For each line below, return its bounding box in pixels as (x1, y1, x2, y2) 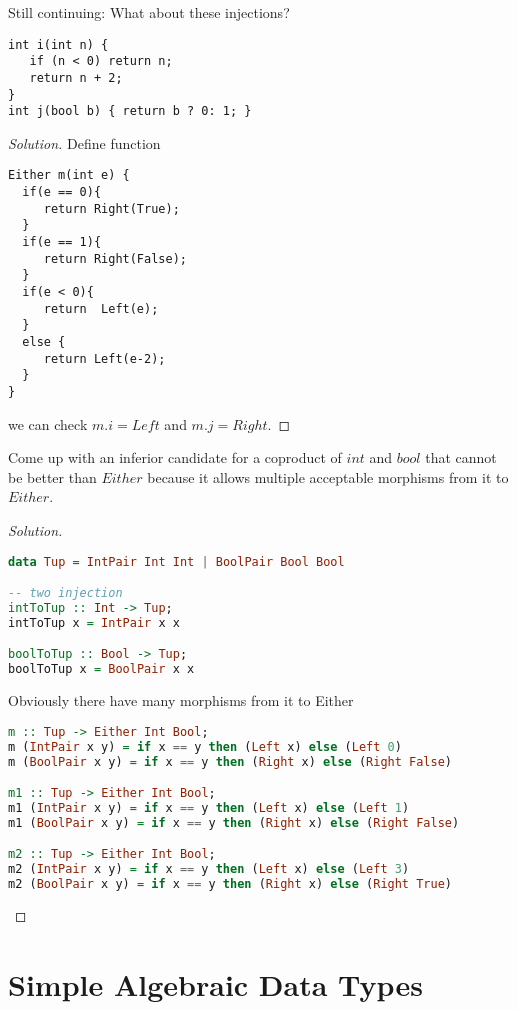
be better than (8, 466, 97, 487)
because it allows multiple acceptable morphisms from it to (147, 466, 509, 487)
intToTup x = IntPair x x (8, 615, 180, 630)
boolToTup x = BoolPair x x (8, 662, 195, 677)
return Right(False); (43, 251, 187, 266)
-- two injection (8, 586, 123, 601)
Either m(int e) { (8, 168, 130, 183)
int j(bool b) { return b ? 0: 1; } (8, 104, 252, 119)
